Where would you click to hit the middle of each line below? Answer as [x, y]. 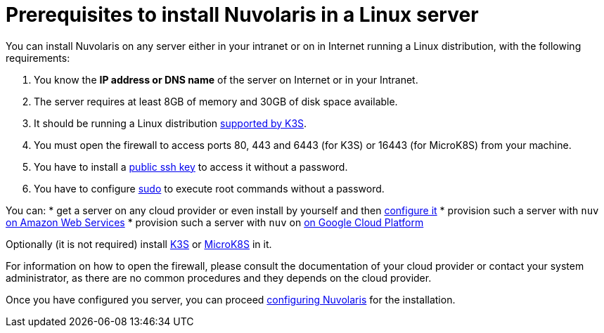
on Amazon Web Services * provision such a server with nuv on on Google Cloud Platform [215, 222]
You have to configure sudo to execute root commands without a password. [209, 188]
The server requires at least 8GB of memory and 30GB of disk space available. [216, 101]
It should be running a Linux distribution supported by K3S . [171, 123]
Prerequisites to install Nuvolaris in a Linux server [242, 15]
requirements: [38, 58]
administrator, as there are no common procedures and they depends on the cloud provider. [219, 277]
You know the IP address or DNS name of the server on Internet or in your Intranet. [226, 79]
